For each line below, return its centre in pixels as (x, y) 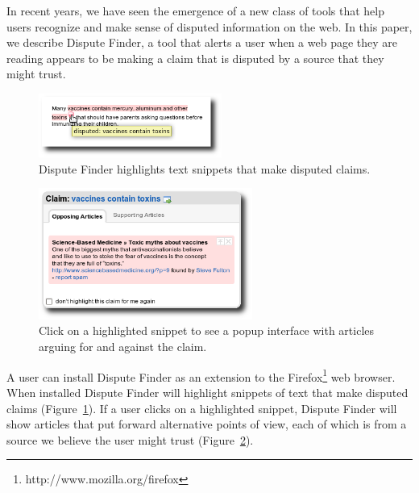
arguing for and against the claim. (123, 347)
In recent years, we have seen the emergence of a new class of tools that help (195, 10)
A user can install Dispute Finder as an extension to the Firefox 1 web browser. (201, 375)
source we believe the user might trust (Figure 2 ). (130, 439)
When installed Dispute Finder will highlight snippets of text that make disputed (207, 392)
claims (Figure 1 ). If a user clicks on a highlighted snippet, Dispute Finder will (202, 408)
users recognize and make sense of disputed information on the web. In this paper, (209, 26)
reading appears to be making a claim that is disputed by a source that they (195, 58)
